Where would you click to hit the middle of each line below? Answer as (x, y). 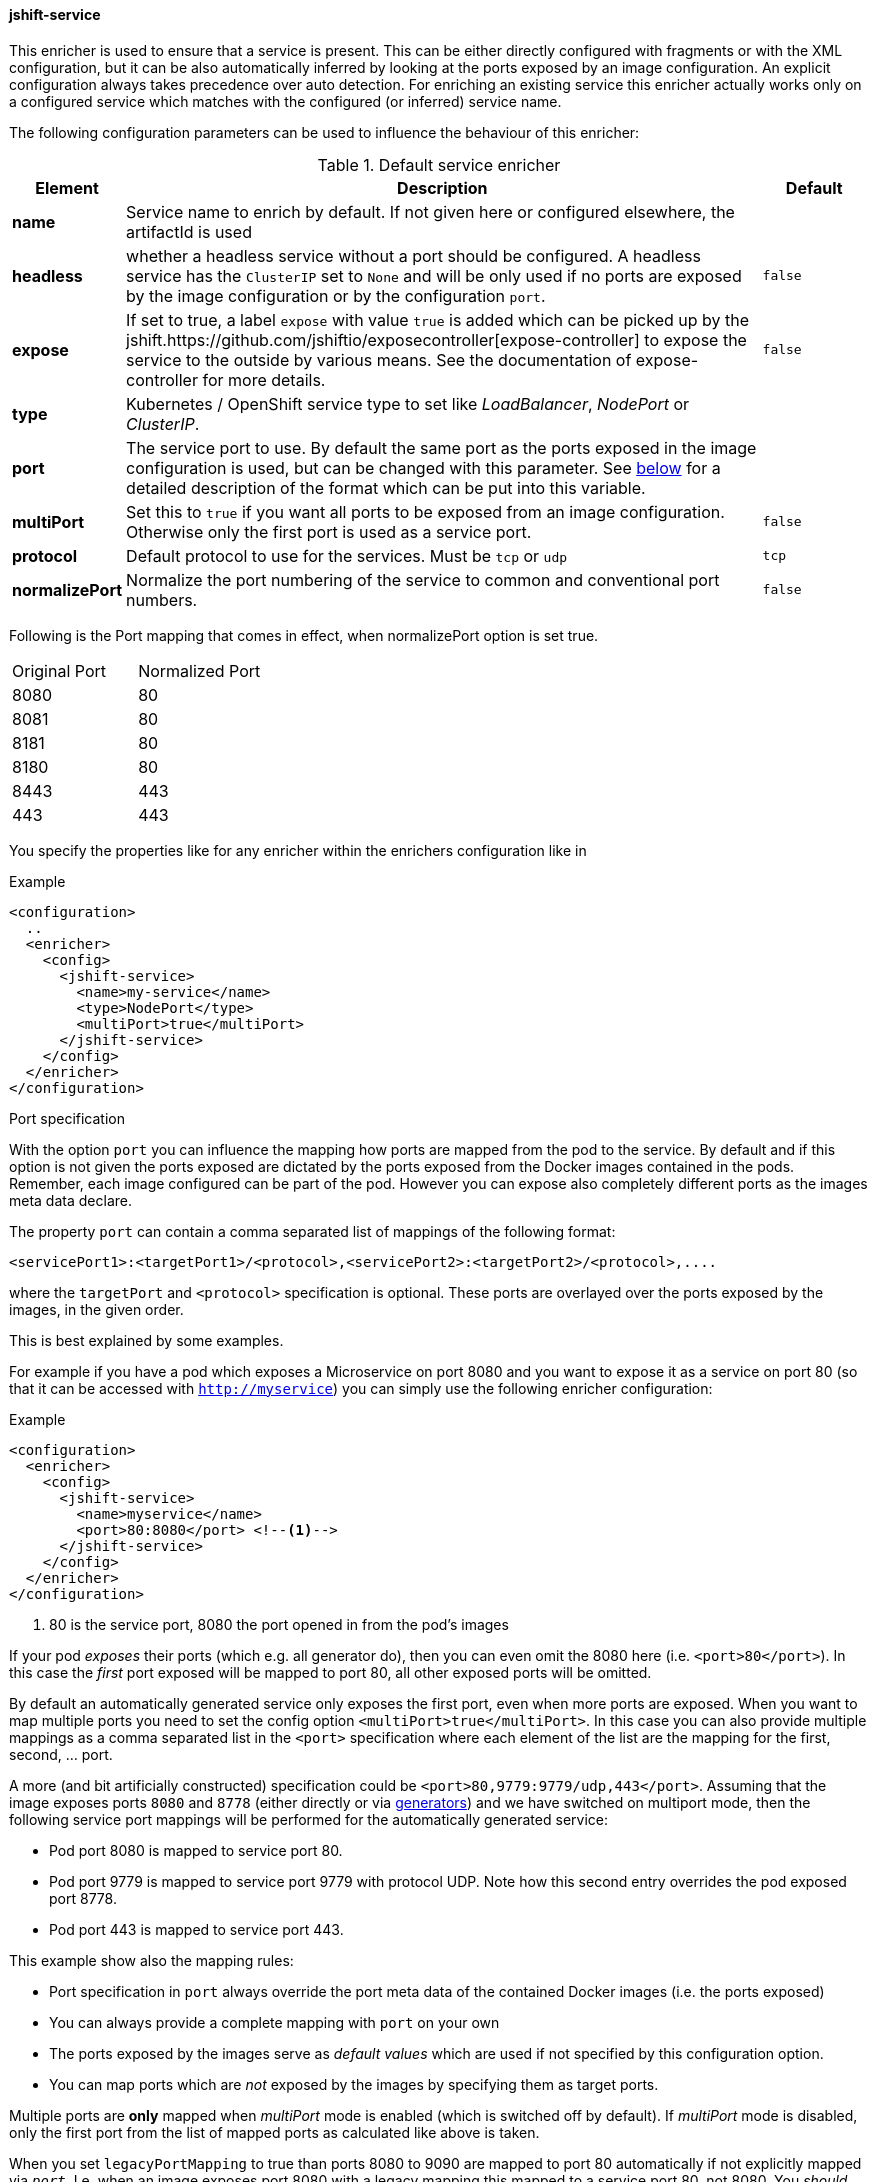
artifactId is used (189, 231)
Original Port (59, 670)
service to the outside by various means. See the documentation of (379, 359)
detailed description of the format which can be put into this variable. (386, 487)
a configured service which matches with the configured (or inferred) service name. (285, 101)
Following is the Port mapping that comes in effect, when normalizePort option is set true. (304, 635)
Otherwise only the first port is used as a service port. (329, 531)
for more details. (264, 379)
